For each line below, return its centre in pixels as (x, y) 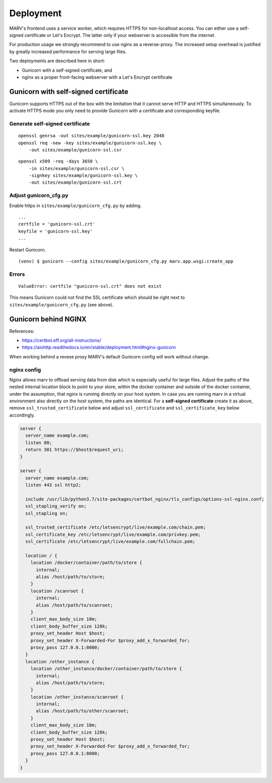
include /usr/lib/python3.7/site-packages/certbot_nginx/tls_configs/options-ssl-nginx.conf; (145, 499)
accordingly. (22, 415)
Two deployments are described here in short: (57, 61)
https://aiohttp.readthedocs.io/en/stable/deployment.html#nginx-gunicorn (99, 347)
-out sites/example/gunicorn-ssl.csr (75, 150)
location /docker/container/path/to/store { (86, 563)
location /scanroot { (57, 591)
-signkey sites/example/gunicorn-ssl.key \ (83, 176)
